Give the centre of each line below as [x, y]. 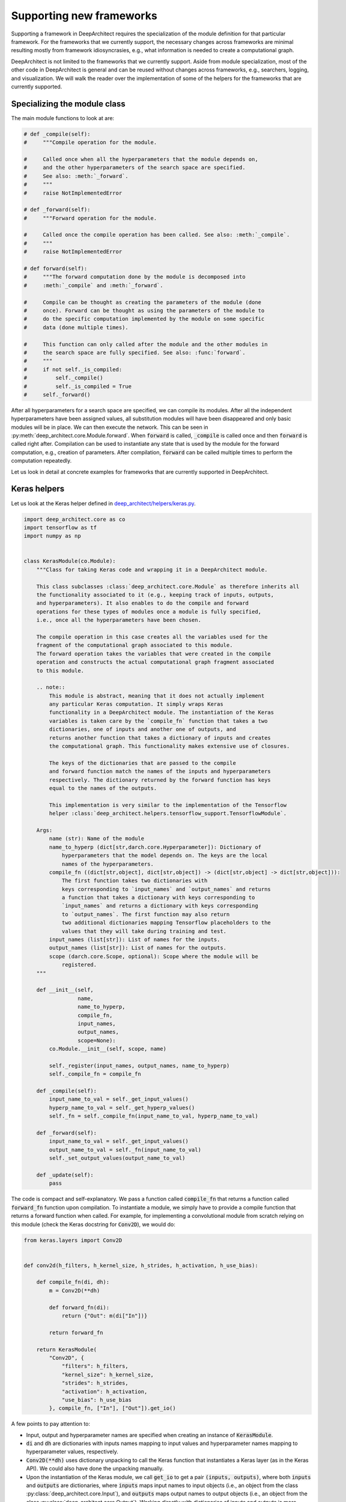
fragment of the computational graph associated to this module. [135, 645]
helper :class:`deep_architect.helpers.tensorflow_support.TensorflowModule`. [168, 813]
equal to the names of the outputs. [103, 788]
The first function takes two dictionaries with [135, 881]
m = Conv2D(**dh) [74, 1291]
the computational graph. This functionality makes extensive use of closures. [169, 746]
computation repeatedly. [41, 461]
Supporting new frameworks [84, 16]
